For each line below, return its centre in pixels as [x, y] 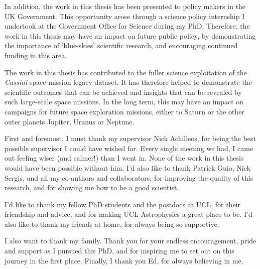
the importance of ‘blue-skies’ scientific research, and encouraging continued [121, 45]
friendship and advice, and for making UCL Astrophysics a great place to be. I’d [128, 214]
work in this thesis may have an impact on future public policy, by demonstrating [130, 35]
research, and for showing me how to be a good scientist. [92, 187]
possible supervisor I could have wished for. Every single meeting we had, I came [129, 148]
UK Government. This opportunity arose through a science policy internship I [125, 16]
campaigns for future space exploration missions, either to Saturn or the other [124, 111]
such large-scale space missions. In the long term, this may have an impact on [124, 102]
